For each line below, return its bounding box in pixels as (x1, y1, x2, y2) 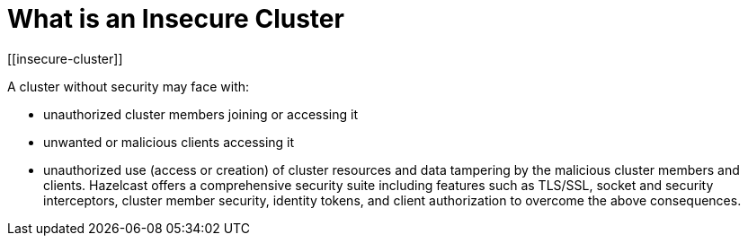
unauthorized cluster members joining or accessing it (43, 106, 359, 122)
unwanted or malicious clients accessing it (43, 134, 295, 150)
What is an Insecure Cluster (7, 4, 344, 34)
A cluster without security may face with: (7, 78, 250, 94)
